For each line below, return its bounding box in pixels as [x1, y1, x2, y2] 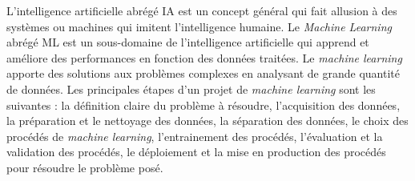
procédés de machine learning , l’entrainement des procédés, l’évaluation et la [6, 127, 383, 144]
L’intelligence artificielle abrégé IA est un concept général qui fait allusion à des [6, 2, 397, 18]
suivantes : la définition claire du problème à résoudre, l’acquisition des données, [6, 96, 401, 113]
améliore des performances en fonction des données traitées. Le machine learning [6, 49, 402, 66]
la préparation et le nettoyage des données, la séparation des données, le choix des [6, 112, 409, 129]
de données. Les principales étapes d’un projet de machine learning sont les [6, 80, 376, 97]
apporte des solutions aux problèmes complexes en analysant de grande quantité [6, 65, 400, 82]
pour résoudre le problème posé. [6, 159, 163, 175]
